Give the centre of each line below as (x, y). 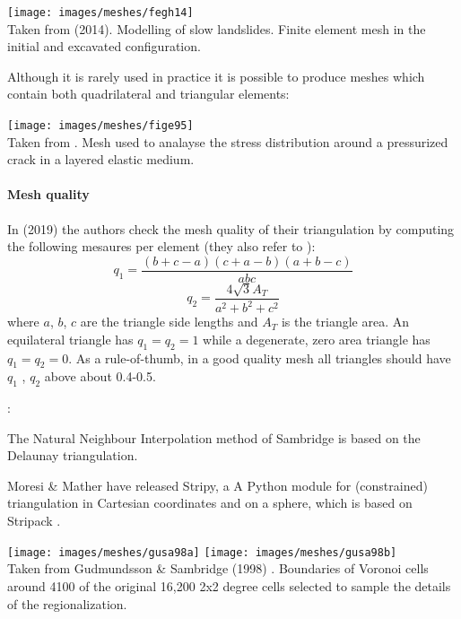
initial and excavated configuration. (104, 46)
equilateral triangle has (70, 339)
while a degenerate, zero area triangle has (317, 339)
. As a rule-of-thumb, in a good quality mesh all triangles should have (260, 357)
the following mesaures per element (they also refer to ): (161, 246)
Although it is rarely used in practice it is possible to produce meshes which (216, 76)
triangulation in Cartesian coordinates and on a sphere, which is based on (210, 503)
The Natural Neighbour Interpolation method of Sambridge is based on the (214, 437)
